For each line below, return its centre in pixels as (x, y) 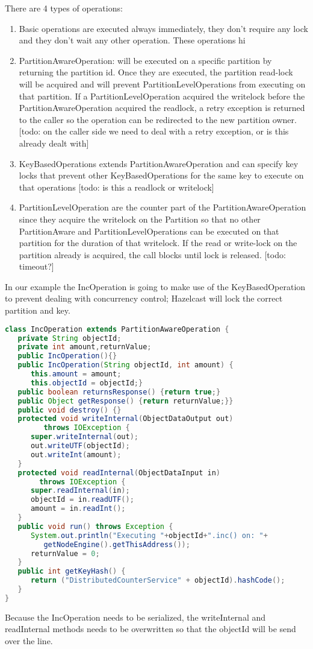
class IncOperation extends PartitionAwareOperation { (117, 329)
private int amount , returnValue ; (85, 347)
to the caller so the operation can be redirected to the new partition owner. (158, 119)
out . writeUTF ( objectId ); (80, 446)
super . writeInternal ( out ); (84, 437)
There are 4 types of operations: (64, 8)
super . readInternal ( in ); (80, 491)
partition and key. (38, 310)
